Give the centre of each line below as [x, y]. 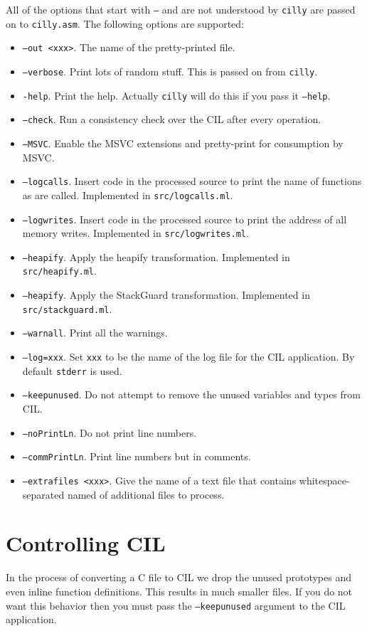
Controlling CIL [86, 543]
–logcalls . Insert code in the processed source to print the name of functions [192, 181]
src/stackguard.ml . [67, 308]
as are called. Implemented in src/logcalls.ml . [128, 195]
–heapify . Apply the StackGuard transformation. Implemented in [166, 295]
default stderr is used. [72, 370]
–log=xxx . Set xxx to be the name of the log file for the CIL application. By [188, 357]
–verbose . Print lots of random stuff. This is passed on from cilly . [170, 71]
